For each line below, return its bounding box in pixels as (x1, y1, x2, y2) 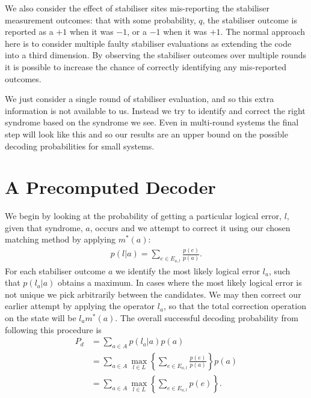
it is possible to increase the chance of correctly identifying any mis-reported (5, 60, 287, 73)
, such (268, 264, 291, 277)
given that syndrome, (5, 221, 83, 234)
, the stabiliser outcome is (202, 13, 297, 26)
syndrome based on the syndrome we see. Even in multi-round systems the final (5, 116, 299, 128)
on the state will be (5, 311, 76, 324)
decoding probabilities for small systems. (5, 139, 155, 152)
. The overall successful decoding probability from (115, 311, 298, 324)
